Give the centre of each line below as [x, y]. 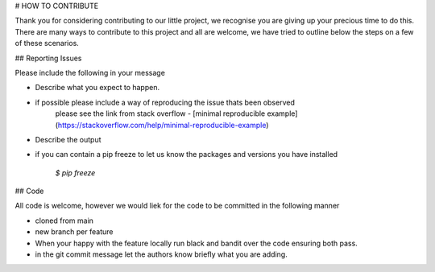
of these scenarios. [47, 43]
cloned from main [64, 220]
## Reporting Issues [48, 58]
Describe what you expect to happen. [97, 88]
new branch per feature [74, 232]
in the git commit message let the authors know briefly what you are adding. [161, 254]
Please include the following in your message [90, 72]
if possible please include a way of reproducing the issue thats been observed [165, 102]
